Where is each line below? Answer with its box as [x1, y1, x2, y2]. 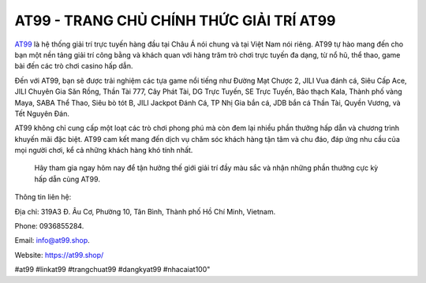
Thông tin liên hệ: [14, 192, 72, 202]
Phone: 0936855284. [14, 222, 84, 231]
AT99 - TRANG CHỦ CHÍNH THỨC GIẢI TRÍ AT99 [14, 12, 336, 29]
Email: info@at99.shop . [14, 236, 90, 245]
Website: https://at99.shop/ [14, 250, 104, 259]
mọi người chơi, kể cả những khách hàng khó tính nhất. [14, 146, 193, 155]
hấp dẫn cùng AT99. [34, 174, 100, 184]
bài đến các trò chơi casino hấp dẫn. [14, 61, 133, 71]
